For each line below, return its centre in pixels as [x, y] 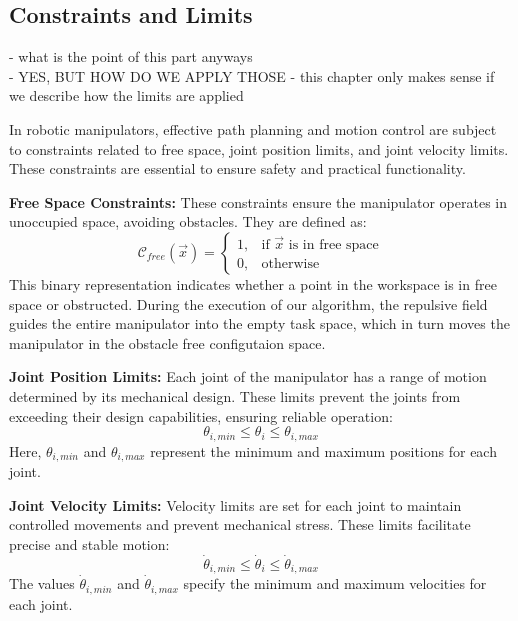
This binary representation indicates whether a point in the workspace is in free [253, 283]
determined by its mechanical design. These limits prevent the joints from [235, 395]
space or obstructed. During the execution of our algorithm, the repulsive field [248, 303]
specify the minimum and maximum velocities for [335, 583]
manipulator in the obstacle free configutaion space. [167, 342]
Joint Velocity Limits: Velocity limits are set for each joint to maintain [235, 504]
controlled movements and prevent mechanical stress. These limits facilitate [240, 524]
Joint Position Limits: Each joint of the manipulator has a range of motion [248, 376]
